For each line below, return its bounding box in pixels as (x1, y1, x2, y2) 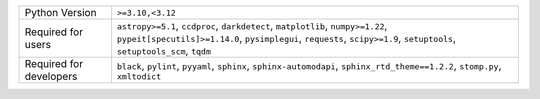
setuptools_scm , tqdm (116, 44, 212, 57)
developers (24, 70, 78, 83)
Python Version (24, 6, 97, 19)
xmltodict (116, 71, 162, 82)
